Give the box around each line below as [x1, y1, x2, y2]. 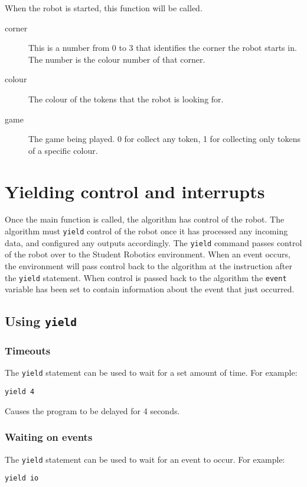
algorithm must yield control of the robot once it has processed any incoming [5, 225, 288, 237]
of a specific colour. [28, 144, 98, 156]
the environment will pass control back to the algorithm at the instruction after [5, 259, 292, 272]
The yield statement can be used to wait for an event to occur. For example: [5, 453, 285, 465]
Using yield [5, 312, 77, 330]
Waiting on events [5, 430, 93, 444]
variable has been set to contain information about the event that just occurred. [5, 283, 295, 295]
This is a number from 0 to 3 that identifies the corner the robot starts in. [28, 41, 297, 54]
